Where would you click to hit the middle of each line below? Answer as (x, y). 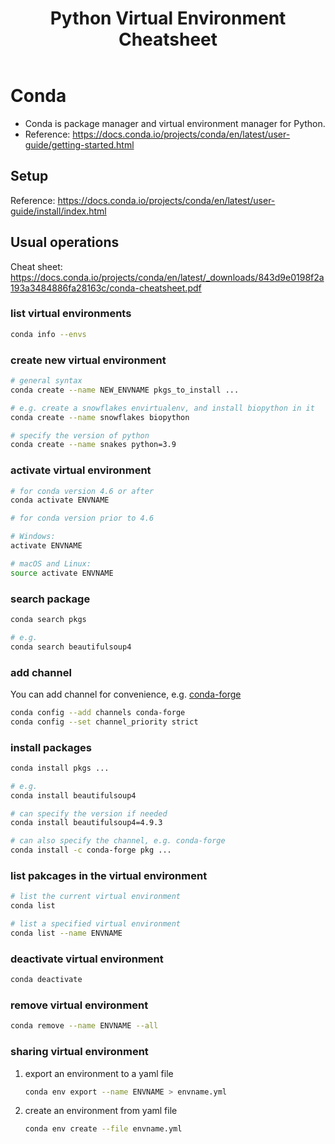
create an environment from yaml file (101, 1111)
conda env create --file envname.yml (103, 1129)
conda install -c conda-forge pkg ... (91, 850)
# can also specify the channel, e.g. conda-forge (118, 841)
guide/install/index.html (58, 211)
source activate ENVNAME (62, 573)
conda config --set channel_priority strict (104, 722)
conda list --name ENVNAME (66, 933)
